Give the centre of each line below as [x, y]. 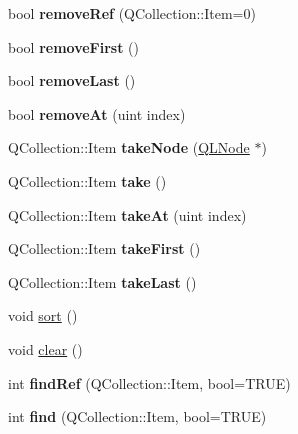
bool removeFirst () [73, 46]
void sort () [43, 315]
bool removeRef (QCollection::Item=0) [132, 13]
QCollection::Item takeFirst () [104, 248]
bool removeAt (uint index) [97, 113]
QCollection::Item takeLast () [102, 281]
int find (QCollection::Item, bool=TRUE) [137, 416]
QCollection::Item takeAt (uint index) [127, 214]
